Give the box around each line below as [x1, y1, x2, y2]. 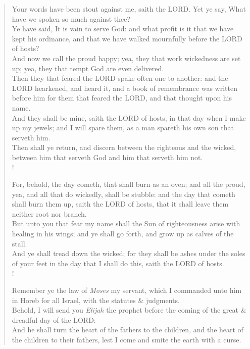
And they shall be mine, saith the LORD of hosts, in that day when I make [12, 112, 246, 123]
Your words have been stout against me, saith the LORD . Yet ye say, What [12, 4, 246, 14]
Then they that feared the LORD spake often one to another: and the [12, 73, 228, 83]
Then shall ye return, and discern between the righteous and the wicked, [12, 142, 236, 153]
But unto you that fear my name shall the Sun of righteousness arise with [12, 218, 240, 229]
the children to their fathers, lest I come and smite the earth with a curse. [12, 334, 241, 344]
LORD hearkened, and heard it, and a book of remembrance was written [12, 82, 237, 93]
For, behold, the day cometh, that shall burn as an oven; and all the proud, [12, 179, 245, 189]
